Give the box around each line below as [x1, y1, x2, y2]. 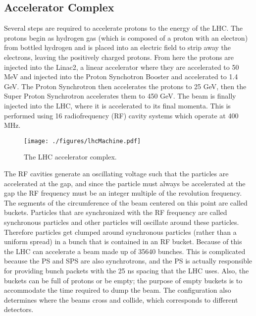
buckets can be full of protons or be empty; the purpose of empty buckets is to [4, 275, 243, 285]
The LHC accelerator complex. [24, 152, 117, 162]
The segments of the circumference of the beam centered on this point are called [4, 197, 248, 208]
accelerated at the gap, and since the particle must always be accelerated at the [4, 178, 246, 188]
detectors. [4, 304, 34, 315]
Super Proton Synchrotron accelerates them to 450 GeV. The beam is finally [4, 91, 236, 101]
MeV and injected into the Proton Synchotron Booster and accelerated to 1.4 [4, 71, 238, 82]
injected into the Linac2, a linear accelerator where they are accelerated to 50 [4, 61, 239, 72]
